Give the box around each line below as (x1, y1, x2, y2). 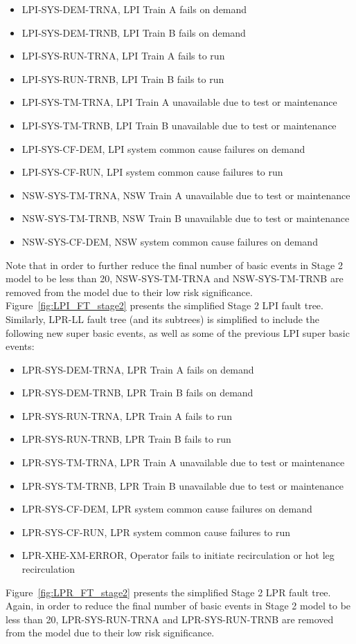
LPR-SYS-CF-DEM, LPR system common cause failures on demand (21, 502, 312, 516)
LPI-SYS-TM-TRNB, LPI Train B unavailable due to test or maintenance (21, 118, 337, 132)
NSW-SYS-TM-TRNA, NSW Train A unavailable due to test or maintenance (21, 187, 350, 202)
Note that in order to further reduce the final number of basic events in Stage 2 (6, 257, 343, 272)
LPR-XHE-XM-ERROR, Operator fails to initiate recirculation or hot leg (21, 548, 335, 562)
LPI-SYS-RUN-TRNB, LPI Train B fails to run (21, 71, 224, 86)
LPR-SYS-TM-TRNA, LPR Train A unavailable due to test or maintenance (21, 455, 345, 470)
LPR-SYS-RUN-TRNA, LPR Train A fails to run (21, 408, 232, 423)
